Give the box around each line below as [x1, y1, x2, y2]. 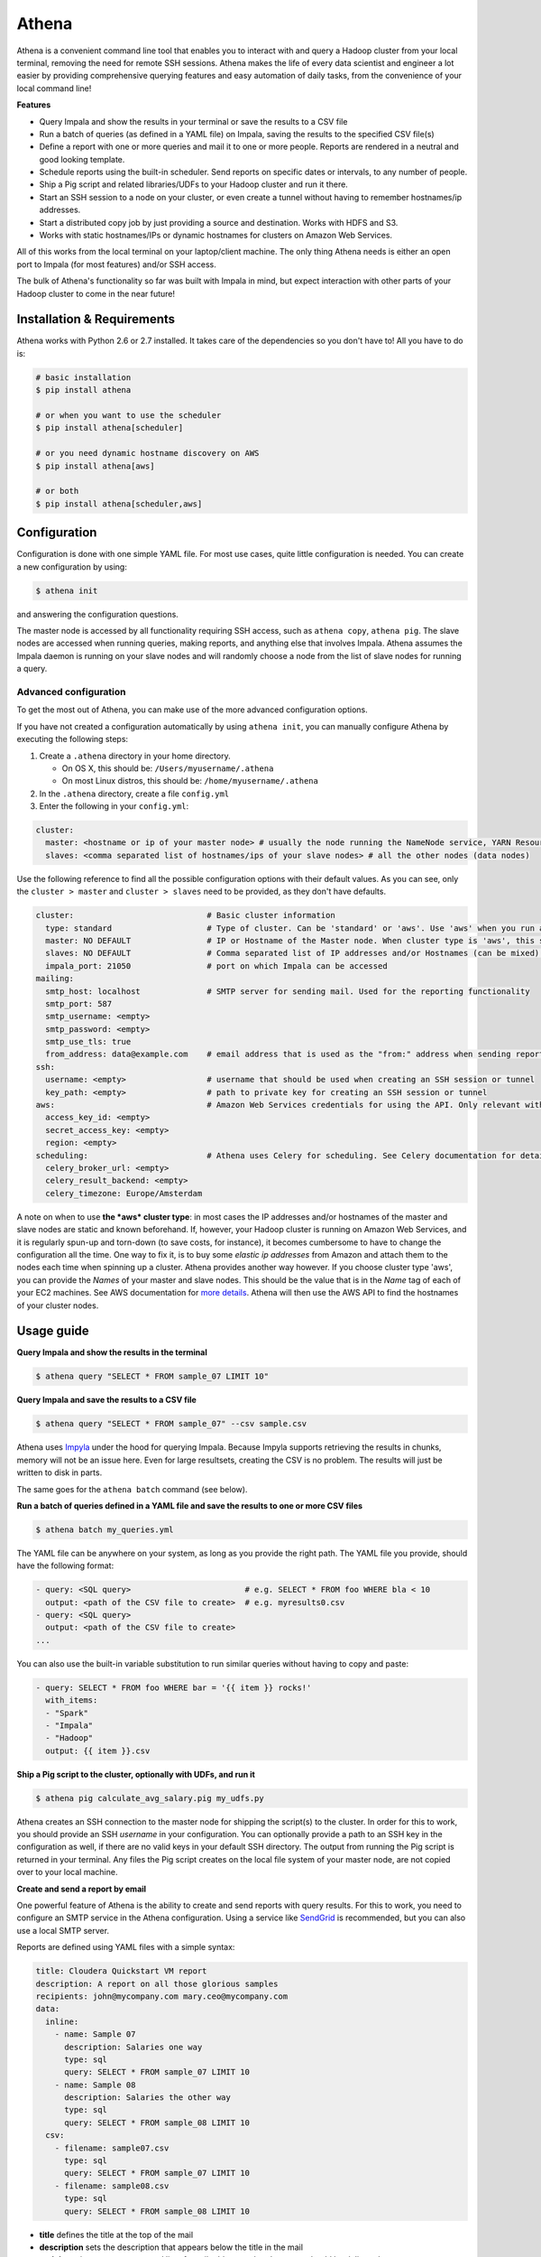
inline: [45, 2016, 79, 2027]
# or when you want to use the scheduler [35, 411, 222, 421]
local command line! [16, 82, 92, 94]
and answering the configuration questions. [16, 608, 179, 619]
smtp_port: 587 [45, 998, 113, 1008]
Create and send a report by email [16, 1883, 147, 1894]
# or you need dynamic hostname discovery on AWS [35, 448, 260, 459]
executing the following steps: [16, 734, 129, 745]
